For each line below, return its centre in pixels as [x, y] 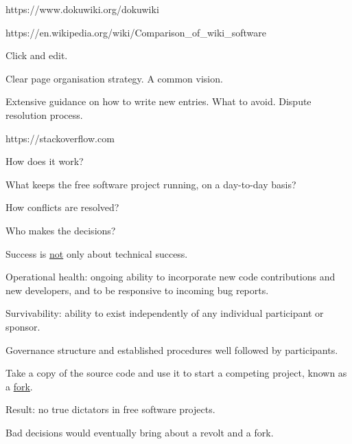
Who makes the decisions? [61, 230]
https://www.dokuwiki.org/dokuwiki [82, 9]
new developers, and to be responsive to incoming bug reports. [137, 290]
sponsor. [23, 326]
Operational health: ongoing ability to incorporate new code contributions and [171, 277]
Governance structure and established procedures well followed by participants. [172, 349]
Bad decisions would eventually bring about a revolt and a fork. [140, 432]
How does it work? [45, 161]
